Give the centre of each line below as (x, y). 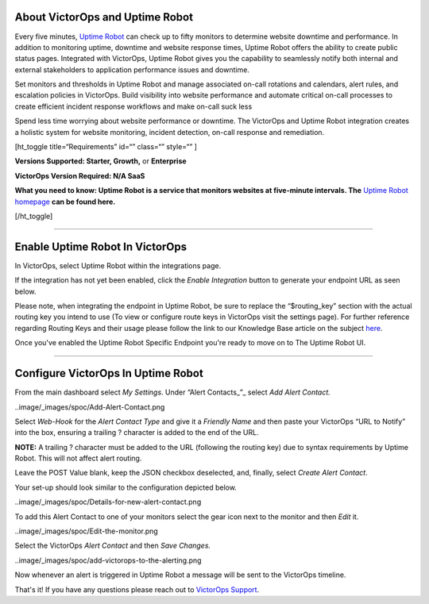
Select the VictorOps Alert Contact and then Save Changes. (112, 546)
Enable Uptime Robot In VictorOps (101, 246)
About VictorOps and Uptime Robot (104, 17)
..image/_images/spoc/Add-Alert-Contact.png (90, 407)
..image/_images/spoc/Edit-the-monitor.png (86, 531)
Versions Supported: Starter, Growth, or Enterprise (100, 161)
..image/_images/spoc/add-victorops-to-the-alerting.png (108, 560)
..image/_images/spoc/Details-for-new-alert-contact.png (108, 502)
